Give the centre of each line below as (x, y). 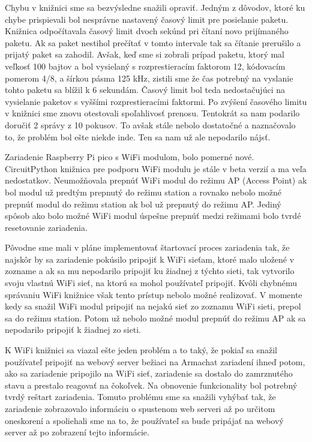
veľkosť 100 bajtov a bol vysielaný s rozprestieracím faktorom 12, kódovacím (145, 66)
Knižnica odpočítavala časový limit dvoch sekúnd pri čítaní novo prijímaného (147, 31)
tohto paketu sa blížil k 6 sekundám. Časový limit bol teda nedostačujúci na (145, 90)
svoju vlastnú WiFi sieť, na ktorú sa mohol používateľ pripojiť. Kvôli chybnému (151, 283)
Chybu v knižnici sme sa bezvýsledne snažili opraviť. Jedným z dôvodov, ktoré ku (155, 7)
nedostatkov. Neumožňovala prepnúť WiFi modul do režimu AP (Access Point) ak (156, 180)
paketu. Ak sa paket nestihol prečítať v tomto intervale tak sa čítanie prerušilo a (153, 42)
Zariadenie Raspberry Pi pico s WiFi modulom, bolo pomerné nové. (130, 157)
